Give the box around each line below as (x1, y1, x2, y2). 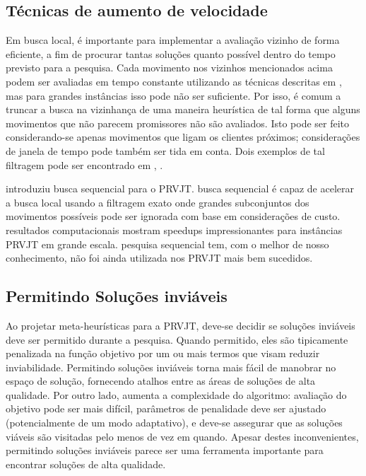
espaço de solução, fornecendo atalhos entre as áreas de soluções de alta (6, 373, 316, 388)
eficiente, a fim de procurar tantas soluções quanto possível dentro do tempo (6, 46, 336, 61)
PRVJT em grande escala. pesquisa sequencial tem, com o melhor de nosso (6, 236, 329, 251)
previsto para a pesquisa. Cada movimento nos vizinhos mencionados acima (6, 60, 333, 75)
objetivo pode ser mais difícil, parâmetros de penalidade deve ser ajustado (6, 401, 326, 416)
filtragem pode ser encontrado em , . (6, 157, 163, 172)
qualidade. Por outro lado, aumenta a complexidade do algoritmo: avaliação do (6, 387, 347, 402)
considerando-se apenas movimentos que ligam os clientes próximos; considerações (6, 129, 360, 144)
